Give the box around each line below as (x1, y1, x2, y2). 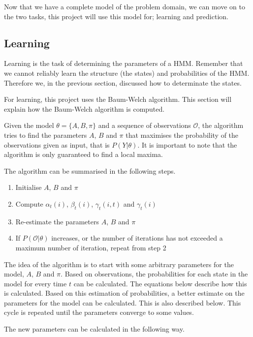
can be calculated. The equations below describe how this (73, 278, 247, 288)
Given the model (4, 120, 54, 130)
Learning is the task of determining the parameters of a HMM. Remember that (4, 58, 243, 68)
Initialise (15, 182, 42, 192)
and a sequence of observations (98, 120, 191, 130)
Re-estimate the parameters (15, 216, 99, 226)
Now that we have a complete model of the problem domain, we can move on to (4, 1, 245, 11)
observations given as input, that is (4, 139, 110, 150)
